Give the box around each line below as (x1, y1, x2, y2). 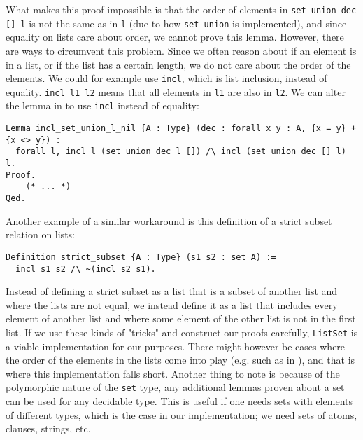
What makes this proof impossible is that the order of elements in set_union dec (6, 2, 357, 16)
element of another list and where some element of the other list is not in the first (6, 311, 356, 326)
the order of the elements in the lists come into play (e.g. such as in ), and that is (6, 352, 355, 367)
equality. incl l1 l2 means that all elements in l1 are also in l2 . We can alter (6, 84, 346, 99)
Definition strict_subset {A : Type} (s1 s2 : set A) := (6, 252, 276, 262)
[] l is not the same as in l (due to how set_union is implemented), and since (6, 15, 347, 30)
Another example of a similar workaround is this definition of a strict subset (6, 213, 332, 228)
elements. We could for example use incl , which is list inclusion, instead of (6, 71, 327, 85)
